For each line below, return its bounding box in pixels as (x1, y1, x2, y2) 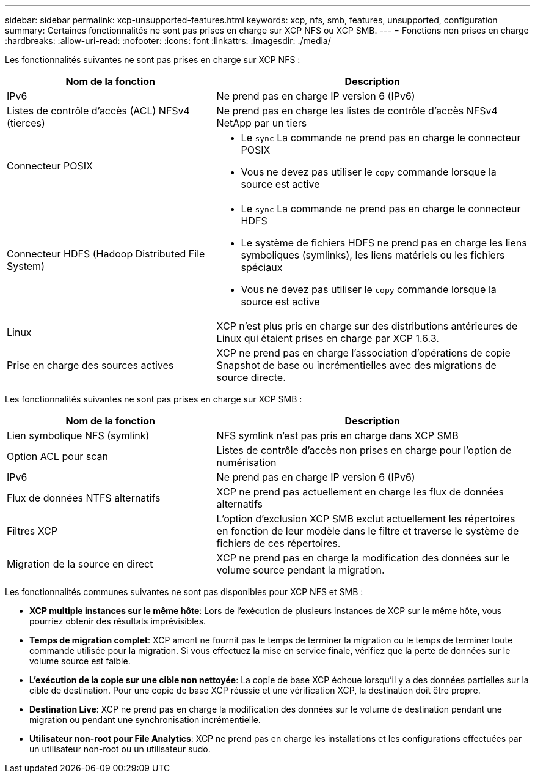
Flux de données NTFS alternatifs (7, 492, 161, 504)
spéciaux (241, 261, 283, 273)
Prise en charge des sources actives (7, 359, 174, 371)
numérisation (216, 456, 277, 469)
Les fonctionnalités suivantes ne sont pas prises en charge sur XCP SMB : (5, 394, 302, 404)
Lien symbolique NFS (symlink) (7, 429, 150, 442)
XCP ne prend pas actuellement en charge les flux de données (216, 486, 504, 498)
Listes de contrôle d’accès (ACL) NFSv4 (7, 105, 190, 117)
